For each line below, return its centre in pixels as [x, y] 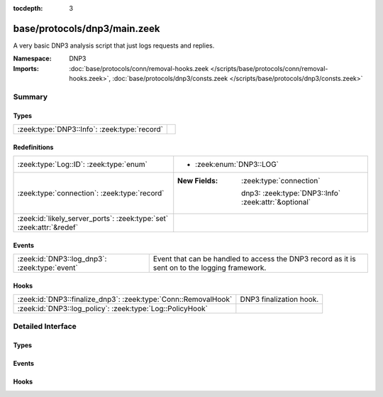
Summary [30, 97]
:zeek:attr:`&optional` [276, 202]
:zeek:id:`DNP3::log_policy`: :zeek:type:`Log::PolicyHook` [113, 309]
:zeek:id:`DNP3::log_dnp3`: [62, 259]
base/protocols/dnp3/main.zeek [87, 28]
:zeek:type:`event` [48, 268]
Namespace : [33, 59]
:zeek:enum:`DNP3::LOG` [237, 165]
